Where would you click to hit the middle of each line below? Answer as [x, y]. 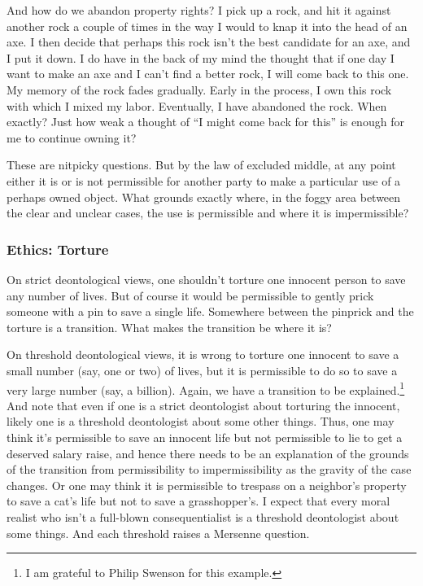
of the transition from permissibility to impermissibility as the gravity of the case [209, 469]
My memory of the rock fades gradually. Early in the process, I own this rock [199, 89]
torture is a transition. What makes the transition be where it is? [169, 327]
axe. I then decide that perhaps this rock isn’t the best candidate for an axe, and [209, 42]
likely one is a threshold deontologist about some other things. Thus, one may [201, 421]
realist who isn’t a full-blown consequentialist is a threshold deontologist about [203, 516]
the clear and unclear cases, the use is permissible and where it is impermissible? [208, 213]
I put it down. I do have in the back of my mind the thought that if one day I [201, 57]
